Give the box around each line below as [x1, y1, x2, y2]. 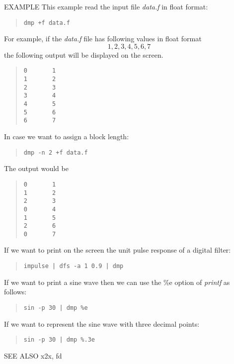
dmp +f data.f [23, 19, 70, 26]
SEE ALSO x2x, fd [4, 350, 62, 361]
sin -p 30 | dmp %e [23, 304, 88, 311]
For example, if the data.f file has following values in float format [4, 33, 202, 44]
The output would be [4, 163, 69, 174]
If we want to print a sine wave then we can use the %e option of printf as [4, 276, 230, 287]
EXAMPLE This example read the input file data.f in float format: [4, 1, 208, 11]
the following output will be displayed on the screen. [4, 49, 163, 60]
